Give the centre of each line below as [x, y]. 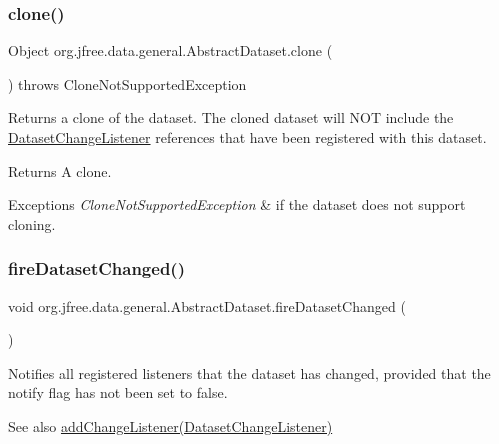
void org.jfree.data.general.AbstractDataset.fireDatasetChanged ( [207, 305]
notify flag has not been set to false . [118, 392]
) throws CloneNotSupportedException [127, 83]
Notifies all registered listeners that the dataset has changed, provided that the [249, 372]
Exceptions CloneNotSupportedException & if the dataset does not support [237, 204]
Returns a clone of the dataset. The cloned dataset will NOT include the [231, 117]
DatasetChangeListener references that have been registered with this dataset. [247, 137]
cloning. [32, 223]
